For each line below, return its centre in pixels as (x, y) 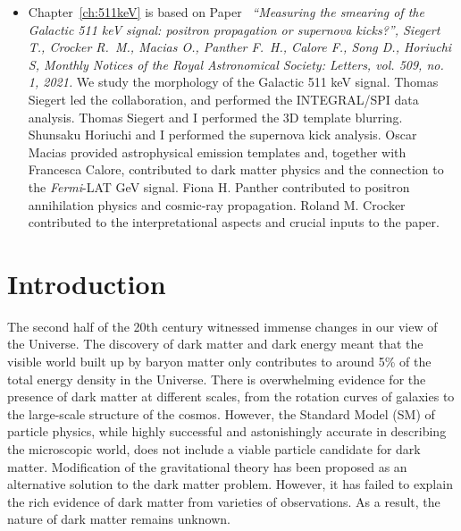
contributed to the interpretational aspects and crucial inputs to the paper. (234, 222)
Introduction (87, 283)
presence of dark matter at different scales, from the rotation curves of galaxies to (231, 396)
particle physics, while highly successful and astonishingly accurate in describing (227, 431)
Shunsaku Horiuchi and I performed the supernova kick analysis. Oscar (222, 135)
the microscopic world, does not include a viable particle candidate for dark (214, 449)
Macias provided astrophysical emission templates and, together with (217, 152)
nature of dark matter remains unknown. (119, 519)
